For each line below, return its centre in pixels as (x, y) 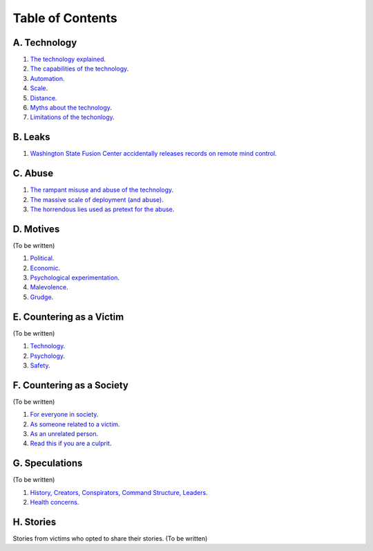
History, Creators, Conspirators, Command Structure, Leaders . (119, 492)
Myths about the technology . (71, 108)
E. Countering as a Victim (68, 317)
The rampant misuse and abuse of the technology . (102, 190)
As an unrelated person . (64, 434)
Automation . (47, 78)
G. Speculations (48, 463)
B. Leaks (31, 137)
